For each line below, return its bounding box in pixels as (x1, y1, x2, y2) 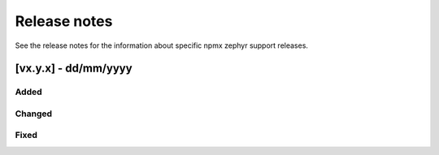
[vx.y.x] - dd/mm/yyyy (15, 62, 133, 75)
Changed (15, 108, 53, 119)
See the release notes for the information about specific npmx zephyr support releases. (15, 41, 309, 50)
